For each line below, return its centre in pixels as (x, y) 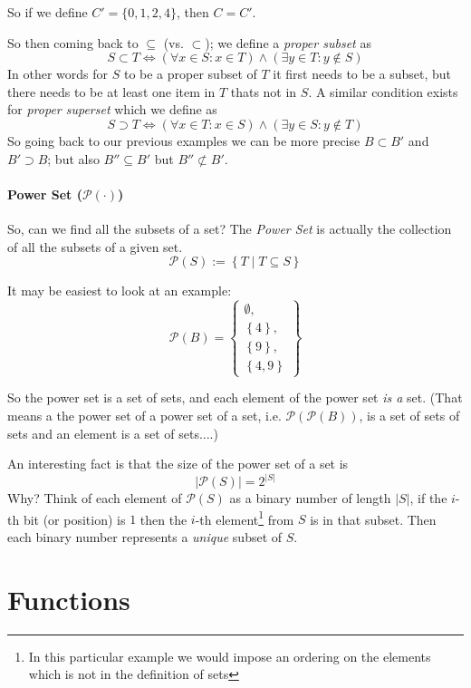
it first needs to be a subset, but (362, 74)
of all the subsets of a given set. (95, 246)
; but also (73, 158)
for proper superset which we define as (112, 109)
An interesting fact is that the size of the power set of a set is (178, 464)
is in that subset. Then (373, 519)
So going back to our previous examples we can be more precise (184, 140)
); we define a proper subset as (288, 42)
